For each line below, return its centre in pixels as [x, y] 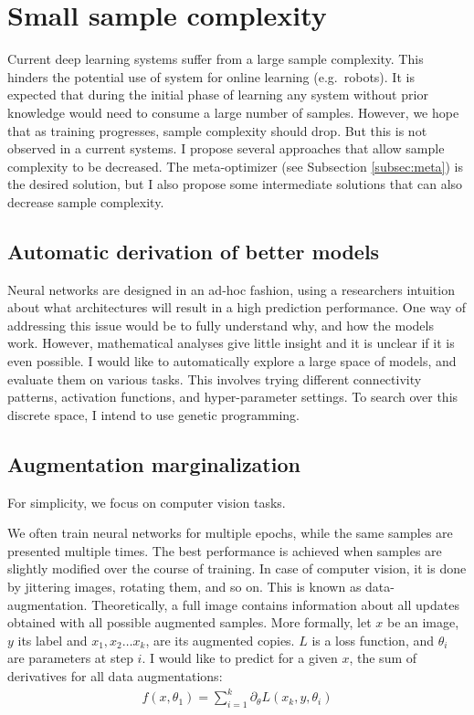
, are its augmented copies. [220, 640]
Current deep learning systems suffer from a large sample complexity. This [216, 59]
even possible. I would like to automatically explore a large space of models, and [232, 361]
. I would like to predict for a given [240, 658]
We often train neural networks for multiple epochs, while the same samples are [230, 533]
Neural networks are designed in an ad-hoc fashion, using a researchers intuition [231, 289]
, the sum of [383, 658]
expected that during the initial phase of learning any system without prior [218, 95]
